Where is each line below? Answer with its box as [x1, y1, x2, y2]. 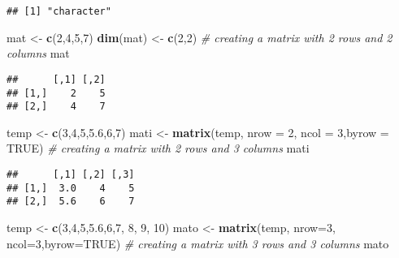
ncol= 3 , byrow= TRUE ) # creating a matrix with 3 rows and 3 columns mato [7, 234, 389, 252]
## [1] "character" [7, 6, 111, 17]
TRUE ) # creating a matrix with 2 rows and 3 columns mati [7, 140, 310, 157]
